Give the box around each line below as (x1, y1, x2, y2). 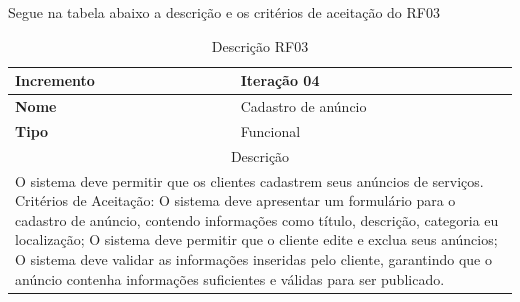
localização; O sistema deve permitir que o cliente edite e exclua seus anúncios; (15, 229, 498, 250)
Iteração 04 (240, 70, 320, 91)
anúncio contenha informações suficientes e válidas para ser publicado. (15, 268, 445, 289)
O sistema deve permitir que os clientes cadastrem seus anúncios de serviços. (15, 170, 484, 191)
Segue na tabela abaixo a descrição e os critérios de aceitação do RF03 (8, 2, 440, 22)
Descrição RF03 (211, 35, 309, 56)
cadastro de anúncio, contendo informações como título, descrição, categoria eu (15, 209, 499, 230)
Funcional (240, 120, 301, 141)
